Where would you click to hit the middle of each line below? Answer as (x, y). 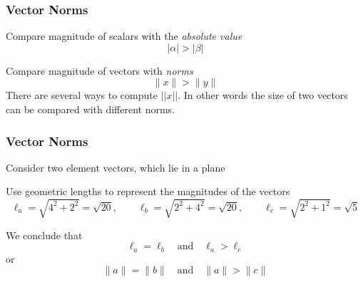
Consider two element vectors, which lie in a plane (116, 167)
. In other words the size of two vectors (263, 95)
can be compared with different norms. (91, 109)
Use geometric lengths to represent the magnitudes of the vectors (148, 191)
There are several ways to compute (82, 95)
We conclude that (44, 235)
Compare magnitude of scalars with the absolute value (124, 36)
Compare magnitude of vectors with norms (99, 70)
